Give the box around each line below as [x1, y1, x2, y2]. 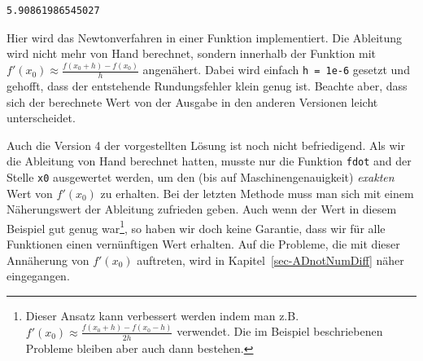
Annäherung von [7, 251, 89, 268]
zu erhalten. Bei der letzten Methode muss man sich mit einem [100, 184, 414, 201]
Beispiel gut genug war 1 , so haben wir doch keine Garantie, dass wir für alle [7, 217, 386, 236]
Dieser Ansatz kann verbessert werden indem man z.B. [25, 306, 299, 324]
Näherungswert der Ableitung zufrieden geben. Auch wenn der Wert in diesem [7, 200, 397, 218]
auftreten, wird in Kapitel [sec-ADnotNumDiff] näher [137, 251, 404, 268]
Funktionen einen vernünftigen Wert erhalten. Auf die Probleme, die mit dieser [7, 236, 400, 253]
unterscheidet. [7, 109, 76, 126]
